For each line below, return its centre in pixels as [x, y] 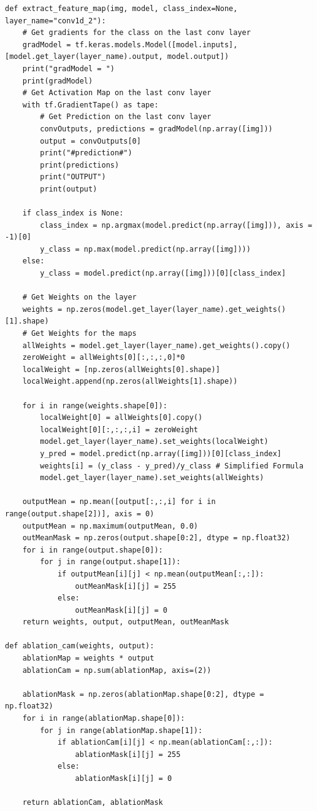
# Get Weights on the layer [79, 297]
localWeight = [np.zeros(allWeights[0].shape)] [121, 369]
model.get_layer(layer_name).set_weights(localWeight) [154, 442]
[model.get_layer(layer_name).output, [84, 57]
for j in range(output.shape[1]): [110, 562]
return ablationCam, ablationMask [93, 803]
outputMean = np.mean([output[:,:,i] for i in [119, 502]
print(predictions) [80, 165]
